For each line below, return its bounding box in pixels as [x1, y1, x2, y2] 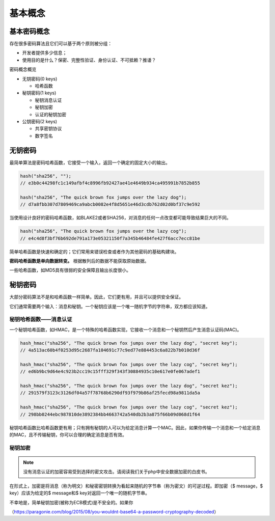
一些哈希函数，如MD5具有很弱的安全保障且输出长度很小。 [9, 267, 131, 273]
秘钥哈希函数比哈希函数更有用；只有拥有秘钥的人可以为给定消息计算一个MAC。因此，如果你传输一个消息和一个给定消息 [9, 424, 261, 430]
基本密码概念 [9, 27, 50, 36]
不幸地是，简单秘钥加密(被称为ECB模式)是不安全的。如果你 [9, 499, 133, 505]
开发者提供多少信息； [22, 50, 67, 56]
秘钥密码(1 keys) [22, 90, 57, 96]
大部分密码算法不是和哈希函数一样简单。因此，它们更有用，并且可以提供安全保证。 [9, 294, 183, 300]
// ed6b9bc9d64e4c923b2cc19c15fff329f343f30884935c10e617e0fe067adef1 [20, 369, 201, 374]
